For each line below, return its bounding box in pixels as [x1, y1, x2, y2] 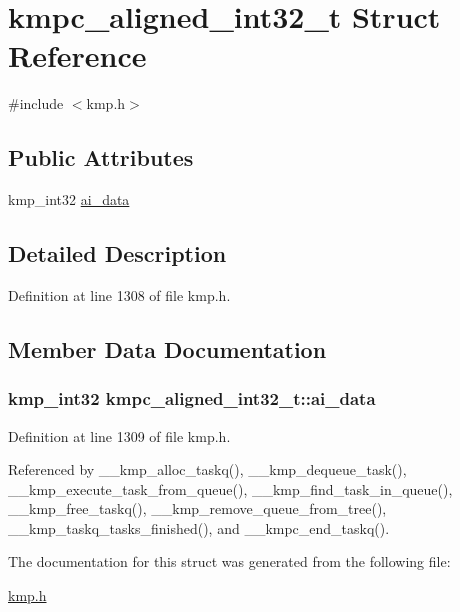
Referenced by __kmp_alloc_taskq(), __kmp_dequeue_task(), [8, 459, 407, 480]
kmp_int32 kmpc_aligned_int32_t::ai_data [8, 386, 376, 411]
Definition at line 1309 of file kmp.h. [8, 425, 231, 446]
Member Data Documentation [8, 333, 327, 364]
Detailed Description [8, 238, 227, 269]
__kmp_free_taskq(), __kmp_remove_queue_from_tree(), [8, 498, 387, 519]
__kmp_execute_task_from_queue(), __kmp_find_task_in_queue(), [8, 478, 453, 499]
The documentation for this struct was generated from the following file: [8, 551, 451, 572]
